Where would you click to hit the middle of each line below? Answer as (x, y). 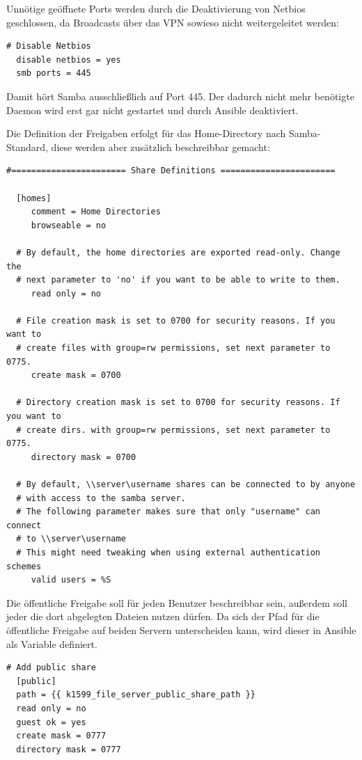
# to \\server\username (71, 539)
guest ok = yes (51, 722)
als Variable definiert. (52, 643)
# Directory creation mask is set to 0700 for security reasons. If (178, 403)
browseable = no (69, 225)
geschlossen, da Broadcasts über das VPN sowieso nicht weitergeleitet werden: (173, 22)
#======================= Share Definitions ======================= (171, 171)
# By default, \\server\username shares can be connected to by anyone (186, 484)
